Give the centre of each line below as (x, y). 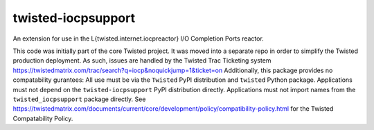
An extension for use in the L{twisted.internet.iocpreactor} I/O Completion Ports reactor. (139, 39)
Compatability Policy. (43, 118)
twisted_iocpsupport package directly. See (79, 99)
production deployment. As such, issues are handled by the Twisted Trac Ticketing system (142, 61)
